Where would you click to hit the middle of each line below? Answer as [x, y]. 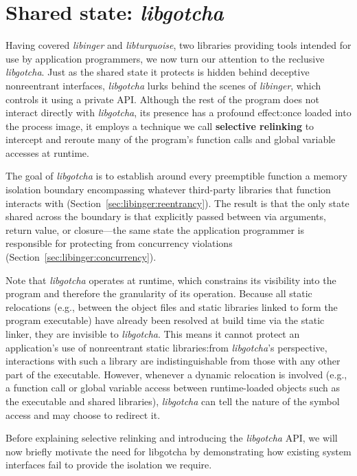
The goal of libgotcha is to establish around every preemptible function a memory [176, 176]
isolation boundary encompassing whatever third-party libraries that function [168, 190]
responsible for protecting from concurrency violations [119, 243]
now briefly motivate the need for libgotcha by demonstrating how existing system [178, 451]
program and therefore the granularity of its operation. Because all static [159, 293]
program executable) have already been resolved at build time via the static [165, 320]
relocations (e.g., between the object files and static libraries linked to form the [172, 306]
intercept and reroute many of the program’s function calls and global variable [171, 139]
